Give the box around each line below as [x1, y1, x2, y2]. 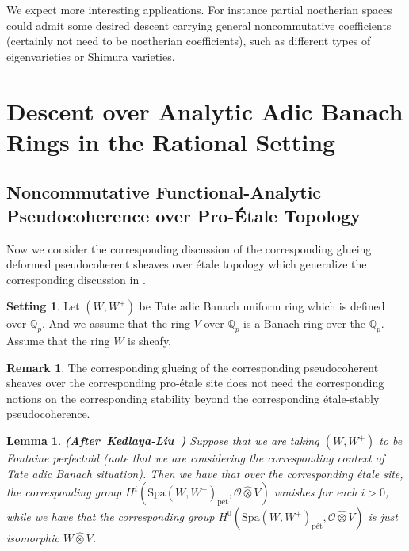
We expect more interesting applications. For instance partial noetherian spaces [6, 2, 392, 17]
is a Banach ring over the [243, 315, 366, 332]
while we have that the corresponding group [6, 508, 215, 525]
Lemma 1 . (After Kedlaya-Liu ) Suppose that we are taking [6, 432, 319, 449]
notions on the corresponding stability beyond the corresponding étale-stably [6, 389, 380, 406]
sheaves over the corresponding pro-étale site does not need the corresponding [6, 374, 384, 391]
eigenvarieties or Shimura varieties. [6, 47, 175, 64]
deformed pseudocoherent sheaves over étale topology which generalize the [6, 256, 367, 272]
